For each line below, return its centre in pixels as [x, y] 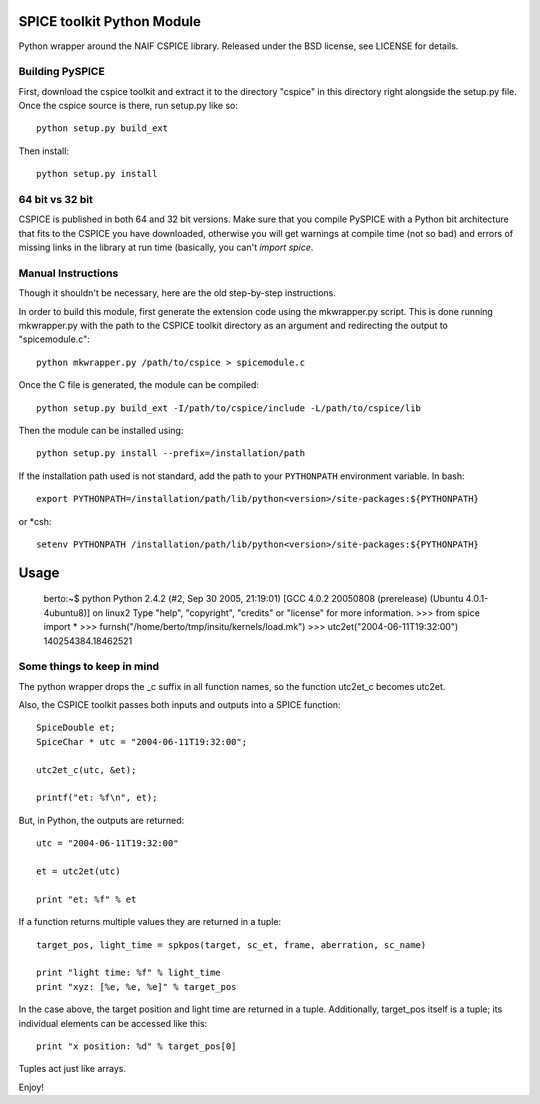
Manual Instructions [68, 273]
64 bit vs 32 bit [56, 199]
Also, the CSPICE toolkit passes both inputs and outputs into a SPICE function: [179, 705]
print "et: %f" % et [86, 899]
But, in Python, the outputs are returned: [101, 820]
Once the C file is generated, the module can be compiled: [139, 385]
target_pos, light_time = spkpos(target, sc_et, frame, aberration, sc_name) [231, 944]
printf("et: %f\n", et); [97, 798]
